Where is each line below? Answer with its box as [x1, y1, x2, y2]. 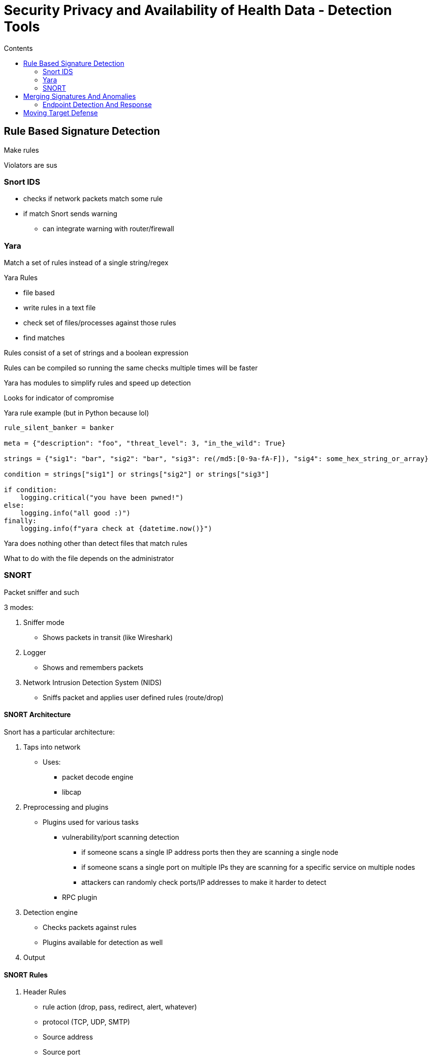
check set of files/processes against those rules [23, 319, 176, 327]
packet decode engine [62, 773, 134, 782]
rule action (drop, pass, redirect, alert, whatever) [43, 1003, 197, 1011]
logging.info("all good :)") [20, 509, 131, 517]
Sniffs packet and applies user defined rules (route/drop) [43, 693, 224, 702]
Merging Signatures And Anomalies [23, 92, 136, 100]
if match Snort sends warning [23, 209, 117, 218]
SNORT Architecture [4, 710, 71, 719]
